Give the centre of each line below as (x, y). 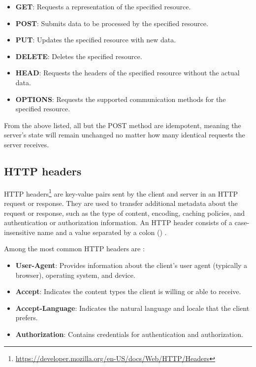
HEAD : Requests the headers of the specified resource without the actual (128, 73)
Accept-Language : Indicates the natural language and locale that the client (132, 308)
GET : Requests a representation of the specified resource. (103, 6)
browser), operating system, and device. (75, 275)
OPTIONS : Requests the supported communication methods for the (121, 99)
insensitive (20, 232)
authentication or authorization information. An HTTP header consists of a (118, 222)
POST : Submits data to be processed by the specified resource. (112, 23)
